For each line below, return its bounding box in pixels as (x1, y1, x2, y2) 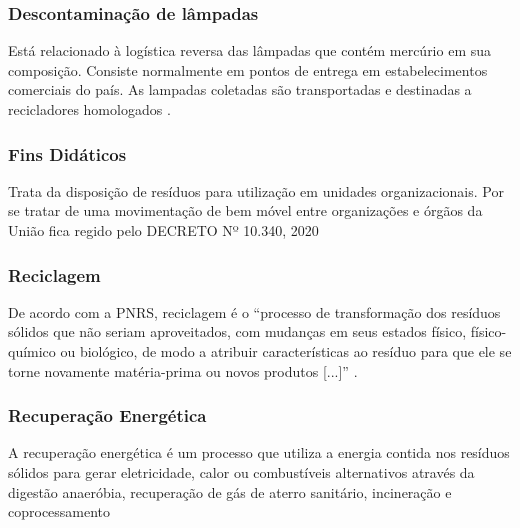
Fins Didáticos (8, 141, 127, 166)
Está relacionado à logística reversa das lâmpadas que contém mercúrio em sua (8, 40, 492, 61)
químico (8, 341, 56, 361)
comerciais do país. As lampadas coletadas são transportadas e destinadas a (8, 79, 472, 100)
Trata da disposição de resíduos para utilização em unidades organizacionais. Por (8, 180, 504, 201)
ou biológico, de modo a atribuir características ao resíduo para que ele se (60, 341, 512, 361)
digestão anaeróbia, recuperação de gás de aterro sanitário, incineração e (8, 481, 452, 502)
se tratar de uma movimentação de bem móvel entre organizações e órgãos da (8, 200, 483, 221)
